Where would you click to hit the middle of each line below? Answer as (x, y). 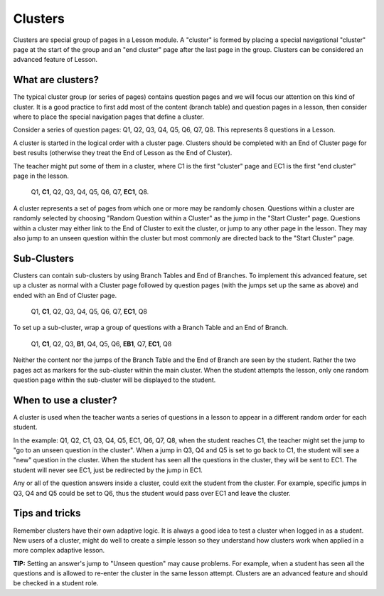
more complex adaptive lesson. (59, 550)
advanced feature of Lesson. (55, 60)
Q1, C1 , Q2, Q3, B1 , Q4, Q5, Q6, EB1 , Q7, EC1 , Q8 (101, 344)
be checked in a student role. (56, 583)
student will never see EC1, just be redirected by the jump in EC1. (108, 470)
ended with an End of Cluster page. (65, 295)
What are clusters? (56, 80)
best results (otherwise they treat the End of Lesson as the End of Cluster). (123, 153)
